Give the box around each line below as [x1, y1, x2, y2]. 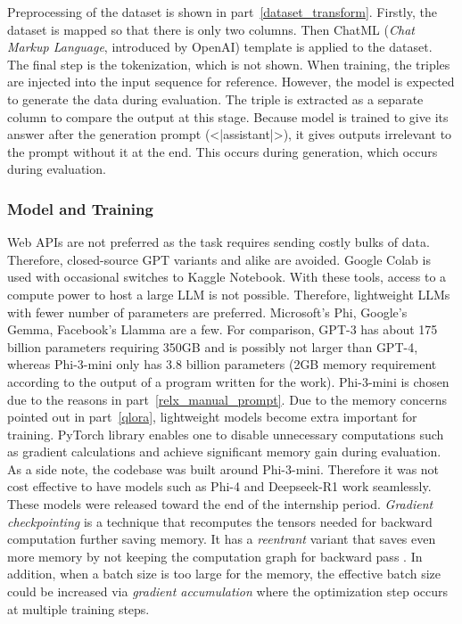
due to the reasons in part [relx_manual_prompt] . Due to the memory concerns [7, 390, 448, 408]
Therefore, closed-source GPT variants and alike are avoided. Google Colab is [7, 250, 431, 268]
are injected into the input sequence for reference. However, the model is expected [7, 72, 455, 91]
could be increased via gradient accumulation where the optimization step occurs [7, 582, 449, 601]
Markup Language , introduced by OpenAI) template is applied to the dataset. [7, 37, 433, 56]
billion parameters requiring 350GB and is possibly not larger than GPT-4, [7, 337, 418, 356]
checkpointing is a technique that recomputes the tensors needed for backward [7, 512, 433, 530]
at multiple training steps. [7, 599, 150, 618]
